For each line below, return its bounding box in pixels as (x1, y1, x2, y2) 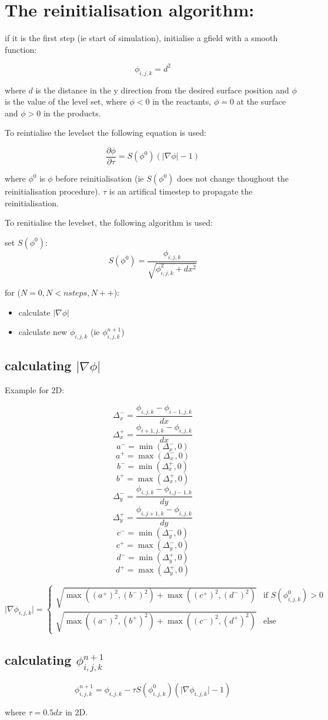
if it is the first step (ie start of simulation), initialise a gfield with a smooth (5, 32, 278, 44)
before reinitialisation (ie (55, 172, 144, 185)
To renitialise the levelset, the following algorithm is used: (5, 216, 213, 229)
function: (5, 43, 37, 55)
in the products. (43, 106, 101, 119)
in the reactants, (152, 95, 212, 108)
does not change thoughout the (177, 172, 289, 185)
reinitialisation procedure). (5, 185, 101, 197)
